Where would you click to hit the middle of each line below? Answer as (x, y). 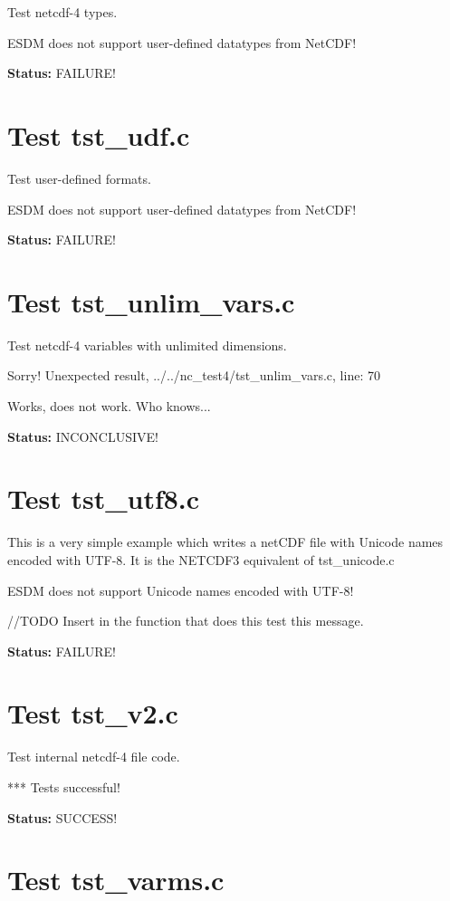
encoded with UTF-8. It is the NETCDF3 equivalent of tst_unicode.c (201, 559)
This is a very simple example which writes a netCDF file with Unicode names (225, 542)
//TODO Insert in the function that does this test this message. (186, 621)
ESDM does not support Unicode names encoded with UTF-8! (181, 590)
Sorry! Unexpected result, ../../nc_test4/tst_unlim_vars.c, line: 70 (194, 375)
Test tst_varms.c (116, 880)
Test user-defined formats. (79, 178)
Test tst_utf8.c (104, 498)
